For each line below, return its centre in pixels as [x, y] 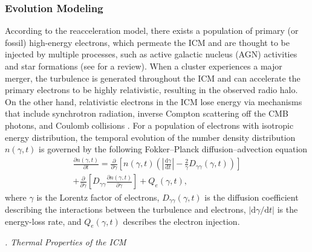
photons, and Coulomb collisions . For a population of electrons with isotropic [149, 125]
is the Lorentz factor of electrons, [98, 197]
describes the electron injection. [181, 221]
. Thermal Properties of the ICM [66, 242]
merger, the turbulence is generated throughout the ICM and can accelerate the [153, 78]
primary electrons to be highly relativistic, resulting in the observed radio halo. [151, 90]
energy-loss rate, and [43, 221]
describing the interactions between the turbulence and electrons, [125, 209]
